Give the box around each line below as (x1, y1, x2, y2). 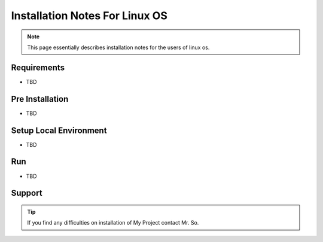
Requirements (11, 62, 65, 72)
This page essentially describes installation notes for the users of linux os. (27, 44, 210, 51)
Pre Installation (11, 93, 69, 104)
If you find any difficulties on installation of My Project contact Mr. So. (27, 219, 199, 226)
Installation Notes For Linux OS (11, 9, 167, 22)
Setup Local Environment (11, 125, 107, 135)
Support (11, 188, 42, 198)
